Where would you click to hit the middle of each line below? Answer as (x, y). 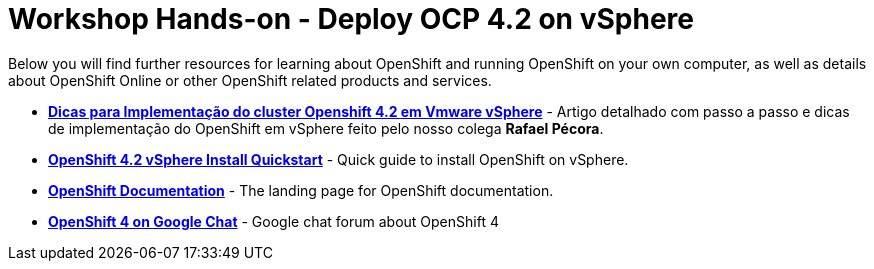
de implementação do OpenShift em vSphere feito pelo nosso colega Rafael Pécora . (326, 128)
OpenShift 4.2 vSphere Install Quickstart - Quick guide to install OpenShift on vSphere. (338, 159)
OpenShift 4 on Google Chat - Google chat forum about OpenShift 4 (273, 221)
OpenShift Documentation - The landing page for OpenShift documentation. (301, 190)
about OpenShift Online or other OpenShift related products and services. (250, 80)
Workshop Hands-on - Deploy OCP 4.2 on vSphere (351, 19)
